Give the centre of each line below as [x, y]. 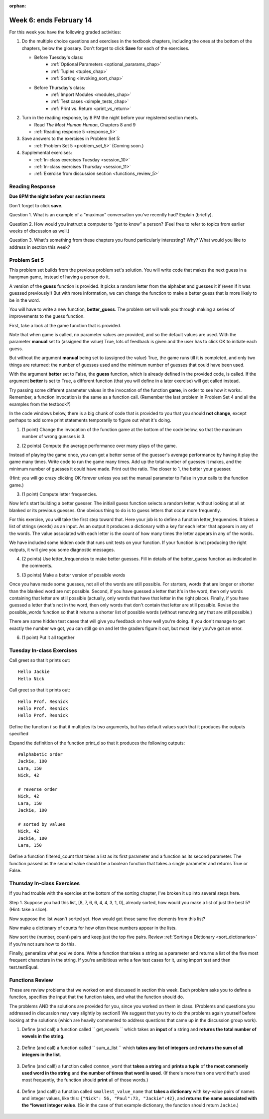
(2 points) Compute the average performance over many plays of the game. [99, 446]
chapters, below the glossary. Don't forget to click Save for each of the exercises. [105, 48]
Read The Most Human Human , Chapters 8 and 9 [85, 124]
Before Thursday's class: [60, 87]
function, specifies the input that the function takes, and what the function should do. [97, 997]
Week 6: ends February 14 [51, 20]
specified [19, 734]
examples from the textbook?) [40, 404]
